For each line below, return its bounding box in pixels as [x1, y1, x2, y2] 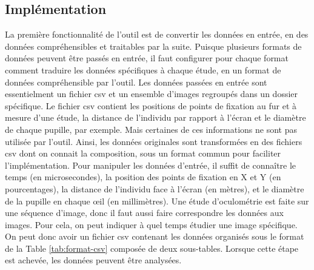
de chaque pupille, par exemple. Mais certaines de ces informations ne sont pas [5, 123, 297, 135]
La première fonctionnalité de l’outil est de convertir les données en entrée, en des [5, 28, 309, 41]
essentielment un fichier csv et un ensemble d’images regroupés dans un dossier [5, 87, 298, 100]
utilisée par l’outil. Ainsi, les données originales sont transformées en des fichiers [5, 135, 302, 147]
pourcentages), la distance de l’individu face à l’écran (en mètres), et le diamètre [5, 182, 304, 195]
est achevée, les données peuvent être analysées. [5, 254, 182, 266]
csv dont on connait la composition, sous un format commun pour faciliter [5, 147, 281, 160]
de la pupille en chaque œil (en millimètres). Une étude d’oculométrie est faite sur [5, 194, 309, 207]
